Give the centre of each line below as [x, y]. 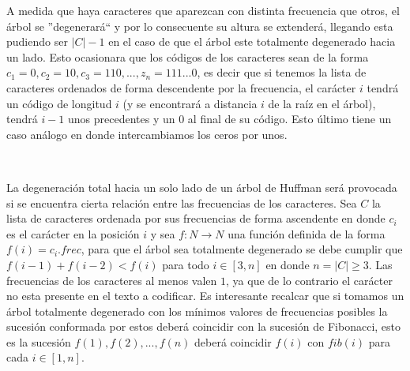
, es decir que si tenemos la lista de [282, 72]
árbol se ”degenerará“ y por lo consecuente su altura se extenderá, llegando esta [200, 26]
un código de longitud [59, 103]
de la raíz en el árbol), [322, 103]
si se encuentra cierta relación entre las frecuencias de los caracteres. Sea [182, 202]
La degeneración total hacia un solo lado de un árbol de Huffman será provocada [202, 187]
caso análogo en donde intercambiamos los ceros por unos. [147, 134]
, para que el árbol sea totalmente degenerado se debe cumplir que [242, 249]
